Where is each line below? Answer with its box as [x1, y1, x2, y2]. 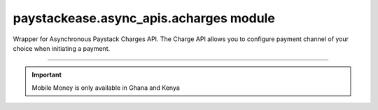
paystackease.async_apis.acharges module [13, 10, 276, 26]
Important [31, 70, 62, 79]
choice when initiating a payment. [13, 44, 111, 52]
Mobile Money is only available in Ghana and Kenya [31, 84, 180, 92]
